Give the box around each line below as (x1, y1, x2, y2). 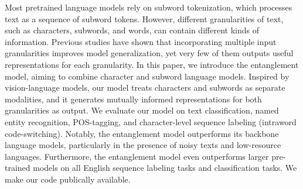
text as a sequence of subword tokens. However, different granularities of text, (5, 12, 284, 25)
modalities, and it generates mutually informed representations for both (5, 92, 262, 105)
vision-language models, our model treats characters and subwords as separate (5, 81, 285, 94)
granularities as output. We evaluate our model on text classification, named (5, 104, 279, 116)
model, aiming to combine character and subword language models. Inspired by (5, 70, 290, 82)
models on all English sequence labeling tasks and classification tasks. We (33, 161, 297, 174)
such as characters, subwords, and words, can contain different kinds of (5, 24, 259, 36)
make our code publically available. (5, 173, 131, 185)
